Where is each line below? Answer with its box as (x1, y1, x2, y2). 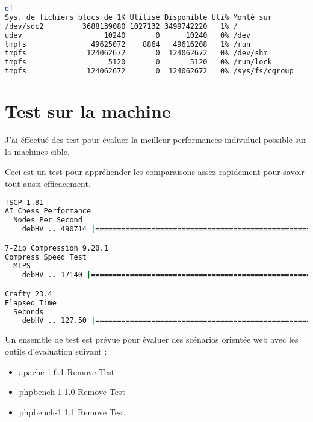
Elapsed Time (5, 298, 57, 307)
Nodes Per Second (13, 216, 82, 225)
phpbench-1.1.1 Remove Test (19, 405, 125, 418)
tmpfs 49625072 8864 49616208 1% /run (5, 40, 251, 49)
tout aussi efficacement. (5, 177, 91, 189)
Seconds (13, 307, 44, 316)
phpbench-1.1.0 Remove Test (19, 385, 125, 398)
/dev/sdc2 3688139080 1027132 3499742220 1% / (5, 22, 238, 31)
